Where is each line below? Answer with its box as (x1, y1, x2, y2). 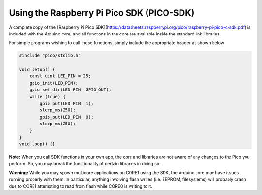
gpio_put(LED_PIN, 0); (39, 114, 94, 120)
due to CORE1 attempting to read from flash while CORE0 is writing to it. (9, 183, 152, 189)
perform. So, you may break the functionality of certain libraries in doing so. (9, 160, 161, 166)
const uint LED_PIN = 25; (29, 73, 91, 79)
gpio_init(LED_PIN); (29, 80, 79, 86)
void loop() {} (19, 142, 55, 147)
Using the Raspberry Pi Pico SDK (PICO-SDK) (9, 7, 195, 18)
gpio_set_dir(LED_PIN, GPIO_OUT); (29, 87, 112, 92)
